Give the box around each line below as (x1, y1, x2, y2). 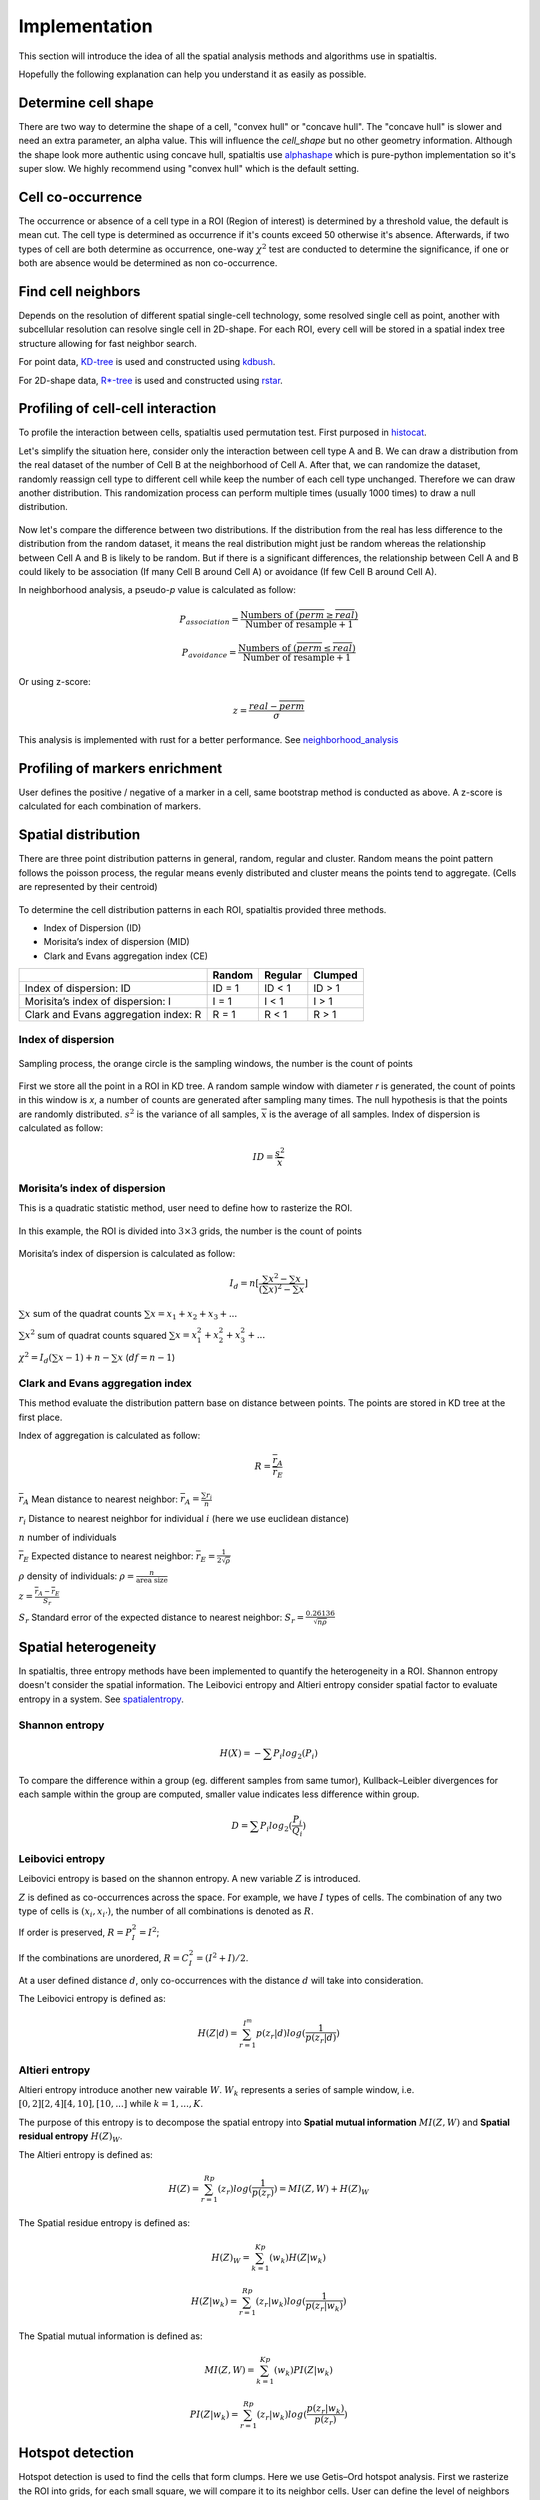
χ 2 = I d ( (18, 1350, 53, 1365)
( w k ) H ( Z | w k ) (268, 2251, 327, 2265)
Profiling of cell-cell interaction (18, 400, 217, 417)
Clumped (313, 968, 358, 982)
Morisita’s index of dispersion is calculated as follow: (18, 1248, 236, 1259)
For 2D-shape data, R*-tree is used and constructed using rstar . (18, 374, 284, 386)
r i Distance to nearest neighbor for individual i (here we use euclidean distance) (18, 1513, 350, 1527)
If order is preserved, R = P (18, 1926, 132, 1939)
